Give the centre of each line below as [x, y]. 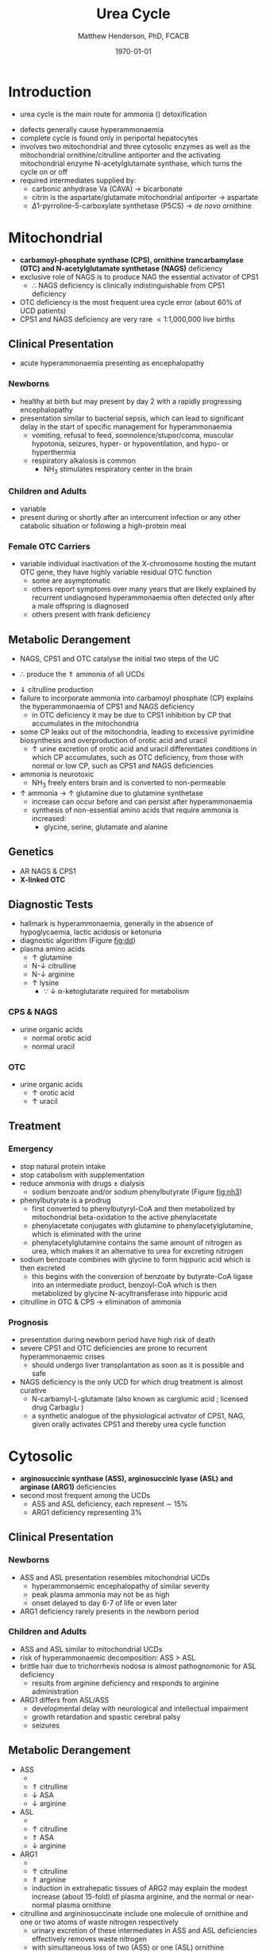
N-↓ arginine [53, 974]
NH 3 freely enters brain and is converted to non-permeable [129, 783]
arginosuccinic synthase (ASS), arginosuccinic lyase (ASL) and [126, 1478]
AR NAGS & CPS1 [48, 871]
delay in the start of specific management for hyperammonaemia [126, 426]
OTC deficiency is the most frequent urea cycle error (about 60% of [131, 302]
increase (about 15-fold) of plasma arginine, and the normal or [133, 1896]
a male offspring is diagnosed [80, 606]
